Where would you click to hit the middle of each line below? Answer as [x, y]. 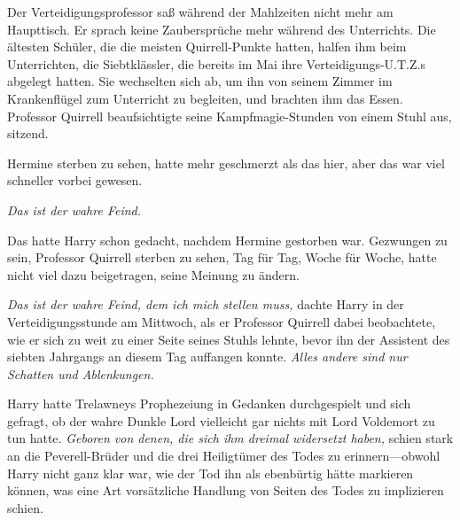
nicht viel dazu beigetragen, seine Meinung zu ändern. [153, 274]
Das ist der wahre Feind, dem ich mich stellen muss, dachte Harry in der [206, 304]
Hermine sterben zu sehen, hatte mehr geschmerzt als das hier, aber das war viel [226, 163]
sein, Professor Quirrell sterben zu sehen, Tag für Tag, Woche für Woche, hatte [222, 257]
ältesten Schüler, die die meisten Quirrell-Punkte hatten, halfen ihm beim [207, 47]
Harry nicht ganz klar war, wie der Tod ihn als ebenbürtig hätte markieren [211, 473]
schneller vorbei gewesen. [75, 180]
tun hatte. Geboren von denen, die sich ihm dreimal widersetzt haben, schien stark [230, 438]
